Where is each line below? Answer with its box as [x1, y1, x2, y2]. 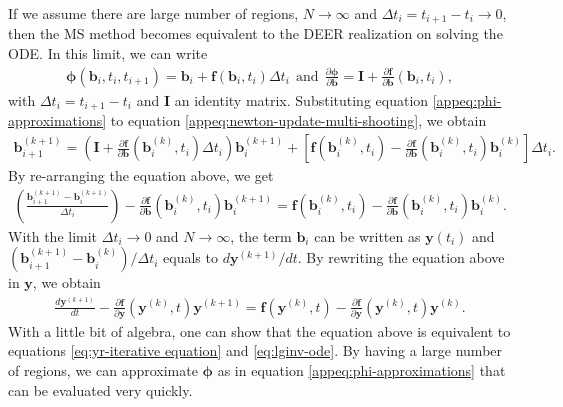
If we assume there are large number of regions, [8, 3, 299, 23]
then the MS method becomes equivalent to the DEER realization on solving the [8, 23, 503, 44]
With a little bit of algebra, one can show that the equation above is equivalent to [8, 320, 511, 341]
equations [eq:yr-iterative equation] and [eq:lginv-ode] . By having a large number [8, 340, 503, 361]
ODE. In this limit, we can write [8, 43, 208, 64]
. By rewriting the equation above [297, 247, 505, 268]
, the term [230, 225, 292, 246]
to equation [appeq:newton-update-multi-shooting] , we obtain [110, 110, 487, 131]
